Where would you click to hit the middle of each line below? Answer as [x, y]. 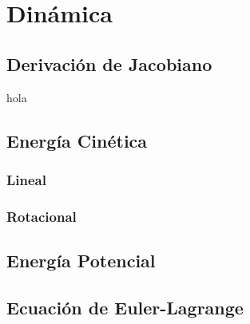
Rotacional [42, 216]
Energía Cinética [77, 140]
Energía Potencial [81, 261]
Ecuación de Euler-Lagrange [125, 307]
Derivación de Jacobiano [109, 63]
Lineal [26, 179]
